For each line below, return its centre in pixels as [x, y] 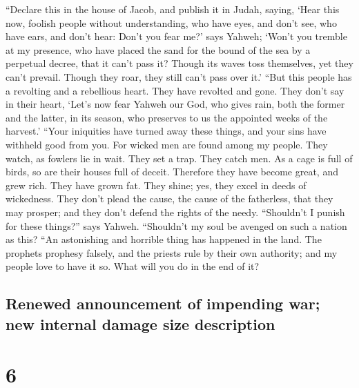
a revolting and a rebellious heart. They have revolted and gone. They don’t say [175, 90]
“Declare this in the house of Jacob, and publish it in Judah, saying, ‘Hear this [173, 9]
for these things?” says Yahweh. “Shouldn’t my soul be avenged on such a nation [176, 225]
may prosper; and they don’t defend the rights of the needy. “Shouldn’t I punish [175, 212]
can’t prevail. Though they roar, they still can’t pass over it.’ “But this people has [179, 76]
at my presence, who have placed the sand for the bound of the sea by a [158, 49]
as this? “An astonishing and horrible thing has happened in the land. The [164, 239]
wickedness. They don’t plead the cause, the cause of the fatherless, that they [169, 198]
